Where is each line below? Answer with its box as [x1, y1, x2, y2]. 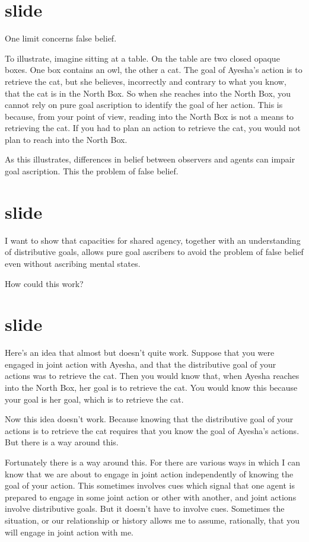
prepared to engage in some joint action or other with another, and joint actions [5, 490, 297, 503]
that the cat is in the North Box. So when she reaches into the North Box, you [5, 87, 291, 99]
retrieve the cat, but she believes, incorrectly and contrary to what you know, [5, 75, 286, 87]
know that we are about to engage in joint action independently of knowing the [5, 467, 294, 480]
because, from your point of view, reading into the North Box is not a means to [5, 110, 294, 122]
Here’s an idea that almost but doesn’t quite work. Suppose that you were [5, 346, 275, 359]
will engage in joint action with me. [5, 525, 133, 538]
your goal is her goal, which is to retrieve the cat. [5, 393, 184, 405]
